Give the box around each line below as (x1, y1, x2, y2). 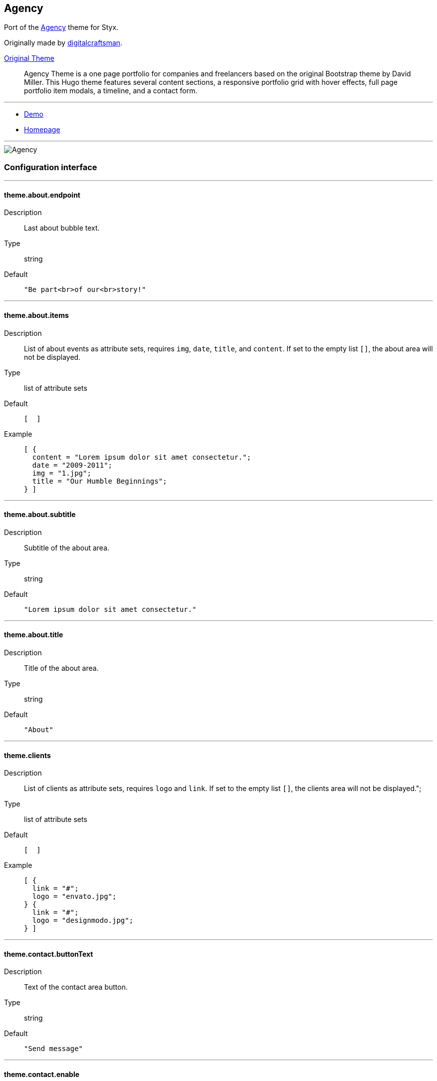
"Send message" (24, 1045, 83, 1053)
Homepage (24, 125, 60, 134)
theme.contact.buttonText (4, 949, 93, 958)
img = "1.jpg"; (32, 469, 91, 477)
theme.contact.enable (4, 1070, 80, 1079)
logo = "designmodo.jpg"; (32, 916, 134, 925)
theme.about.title (4, 630, 63, 639)
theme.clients (4, 751, 51, 760)
